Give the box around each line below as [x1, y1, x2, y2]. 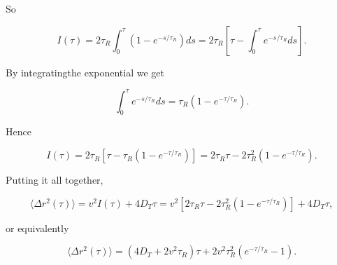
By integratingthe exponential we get [6, 64, 164, 79]
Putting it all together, [6, 172, 103, 187]
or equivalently [6, 220, 69, 235]
